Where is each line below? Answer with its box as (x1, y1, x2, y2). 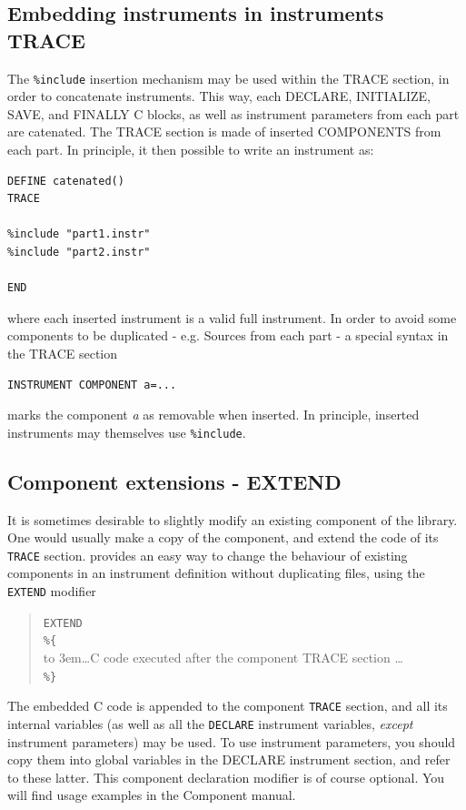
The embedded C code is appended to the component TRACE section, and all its (7, 696, 448, 715)
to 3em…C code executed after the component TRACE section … (43, 648, 403, 667)
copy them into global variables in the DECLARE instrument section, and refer (7, 750, 451, 769)
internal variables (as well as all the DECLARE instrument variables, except (7, 714, 413, 733)
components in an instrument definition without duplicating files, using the (7, 563, 425, 582)
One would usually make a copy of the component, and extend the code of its (7, 528, 439, 547)
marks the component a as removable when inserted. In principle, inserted (7, 405, 420, 424)
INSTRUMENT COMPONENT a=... (7, 378, 177, 391)
